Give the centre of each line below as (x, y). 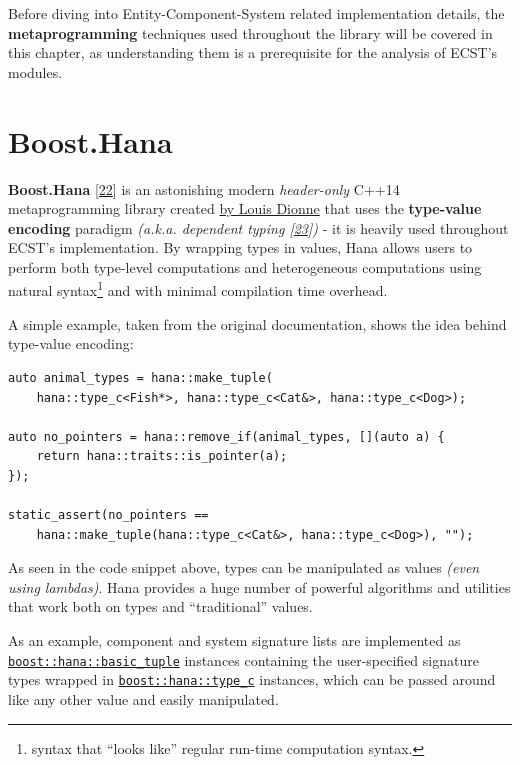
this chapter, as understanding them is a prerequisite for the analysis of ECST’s (253, 52)
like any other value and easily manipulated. (143, 698)
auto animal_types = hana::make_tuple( (140, 377)
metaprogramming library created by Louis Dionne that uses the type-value (245, 208)
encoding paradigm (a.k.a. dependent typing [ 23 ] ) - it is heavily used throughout (258, 227)
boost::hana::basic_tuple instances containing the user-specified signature (243, 659)
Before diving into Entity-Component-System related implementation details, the (256, 13)
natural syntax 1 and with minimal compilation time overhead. (198, 289)
